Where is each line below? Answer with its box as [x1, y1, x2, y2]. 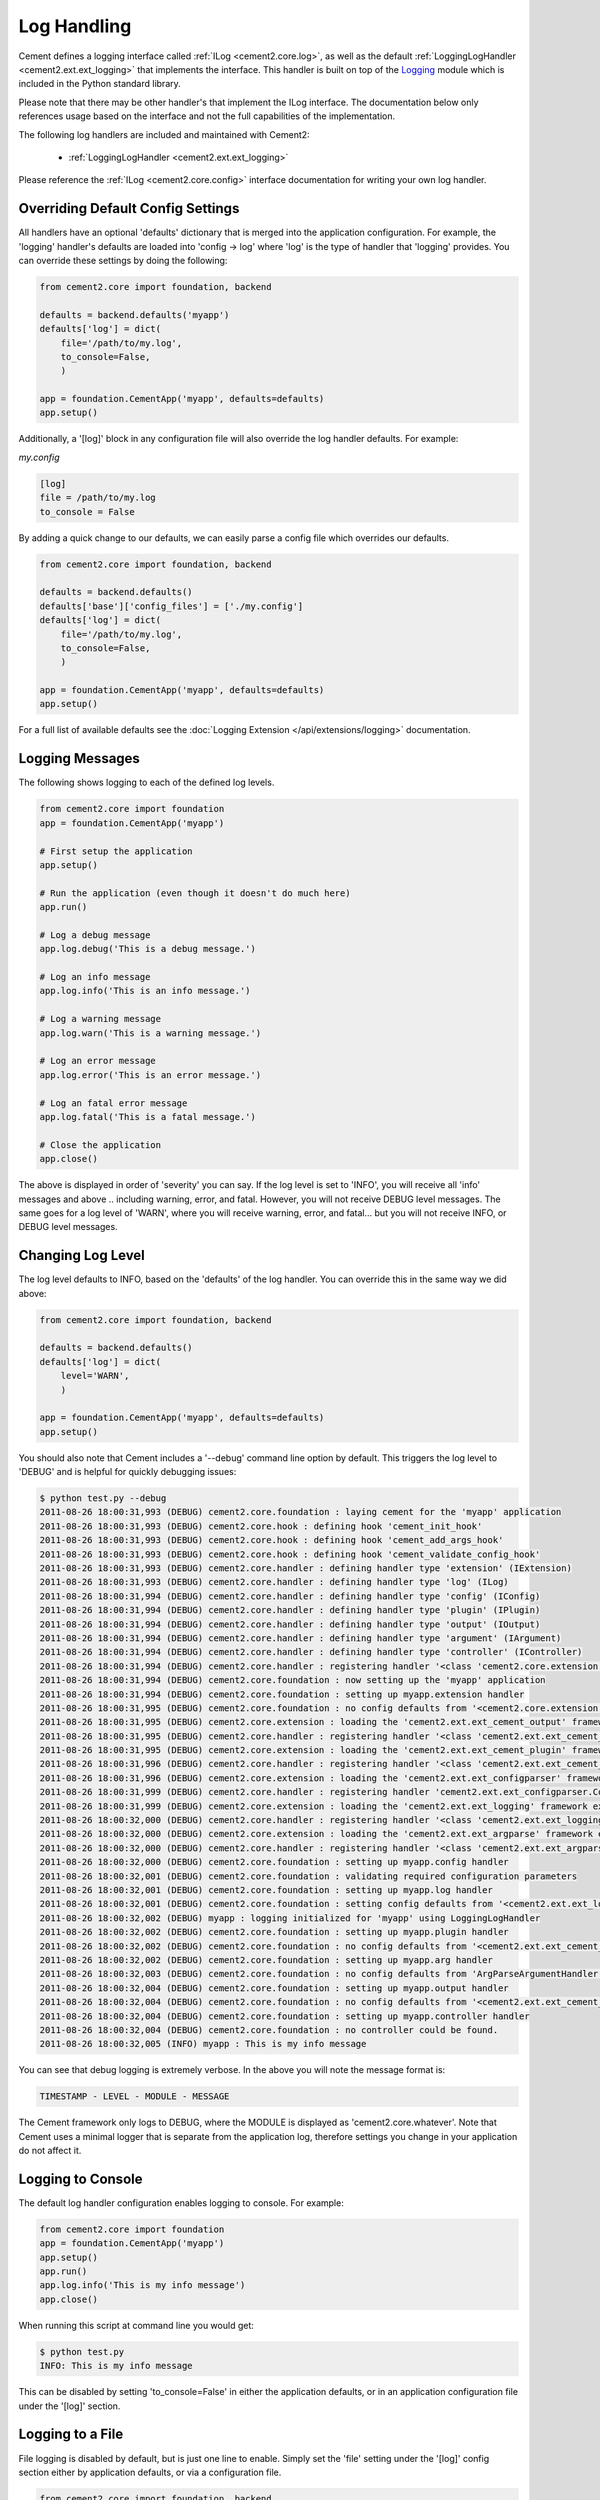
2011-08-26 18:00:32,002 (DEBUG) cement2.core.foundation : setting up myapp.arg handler [39, 1954, 494, 1965]
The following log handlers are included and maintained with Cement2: [18, 128, 310, 140]
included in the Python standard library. [18, 78, 182, 90]
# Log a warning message [39, 1013, 162, 1025]
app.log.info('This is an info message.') [39, 985, 251, 997]
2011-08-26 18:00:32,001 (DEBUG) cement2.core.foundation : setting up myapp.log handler [39, 1884, 494, 1895]
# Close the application [39, 1139, 162, 1150]
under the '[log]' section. [18, 2400, 121, 2412]
